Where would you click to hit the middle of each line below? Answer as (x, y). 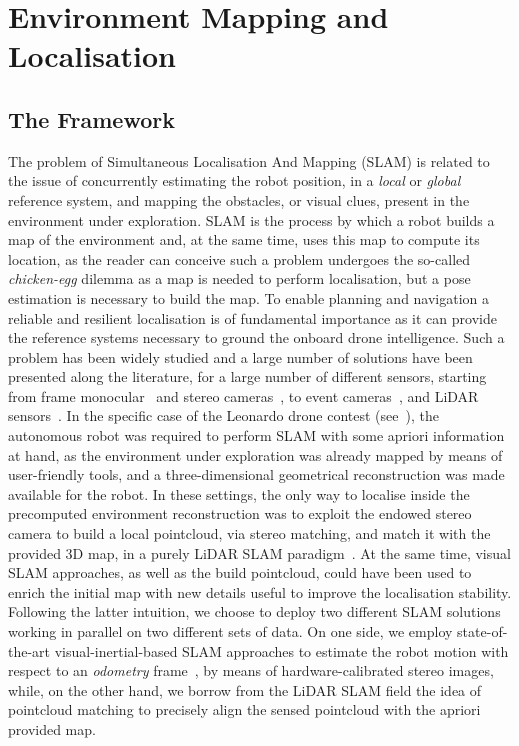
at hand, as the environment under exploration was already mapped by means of (255, 454)
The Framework (91, 118)
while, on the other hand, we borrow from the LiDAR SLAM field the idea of (245, 689)
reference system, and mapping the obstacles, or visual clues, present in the (239, 199)
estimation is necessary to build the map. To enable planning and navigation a (249, 297)
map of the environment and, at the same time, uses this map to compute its (244, 239)
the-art (29, 650)
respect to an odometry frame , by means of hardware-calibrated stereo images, (251, 670)
